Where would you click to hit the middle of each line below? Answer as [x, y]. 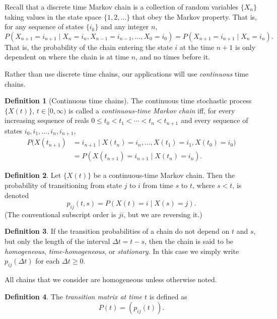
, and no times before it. [173, 57]
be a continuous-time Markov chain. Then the [164, 175]
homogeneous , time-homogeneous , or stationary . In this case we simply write [122, 251]
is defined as [168, 296]
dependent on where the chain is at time [67, 57]
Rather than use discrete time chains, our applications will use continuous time [127, 73]
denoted [17, 195]
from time [158, 185]
